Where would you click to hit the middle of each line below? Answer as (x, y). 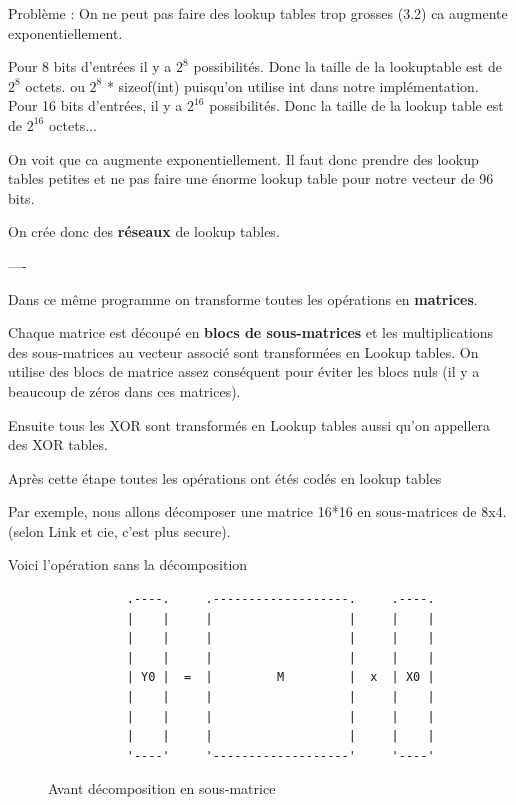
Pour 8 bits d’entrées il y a (90, 66)
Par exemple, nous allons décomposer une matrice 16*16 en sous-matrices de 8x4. (257, 511)
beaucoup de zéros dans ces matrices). (124, 390)
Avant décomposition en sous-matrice (162, 788)
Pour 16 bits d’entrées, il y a (95, 105)
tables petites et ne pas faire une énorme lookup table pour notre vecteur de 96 (251, 178)
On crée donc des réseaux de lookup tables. (144, 231)
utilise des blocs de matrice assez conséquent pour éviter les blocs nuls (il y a (244, 371)
